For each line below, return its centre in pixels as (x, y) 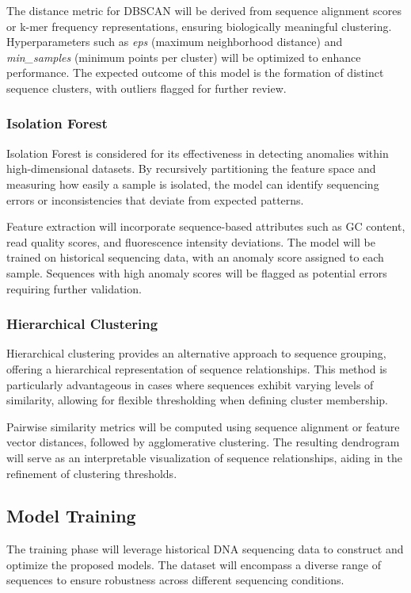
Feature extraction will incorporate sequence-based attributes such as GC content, (206, 226)
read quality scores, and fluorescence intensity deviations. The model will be (191, 241)
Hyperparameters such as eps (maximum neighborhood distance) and (175, 42)
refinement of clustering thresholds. (92, 473)
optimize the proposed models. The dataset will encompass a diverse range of (194, 564)
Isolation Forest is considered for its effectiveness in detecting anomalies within (198, 153)
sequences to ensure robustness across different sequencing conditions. (175, 580)
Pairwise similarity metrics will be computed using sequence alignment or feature (203, 426)
